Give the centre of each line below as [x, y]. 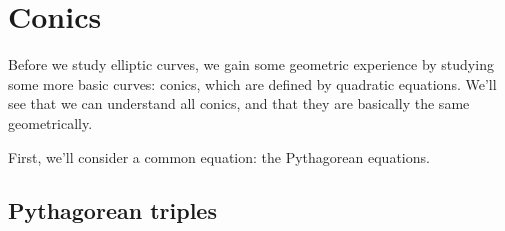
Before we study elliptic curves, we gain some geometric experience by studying [251, 64]
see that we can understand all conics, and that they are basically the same [239, 103]
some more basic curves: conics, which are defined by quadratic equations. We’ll [252, 83]
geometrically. [50, 122]
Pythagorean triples [112, 210]
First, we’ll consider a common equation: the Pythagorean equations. [219, 156]
